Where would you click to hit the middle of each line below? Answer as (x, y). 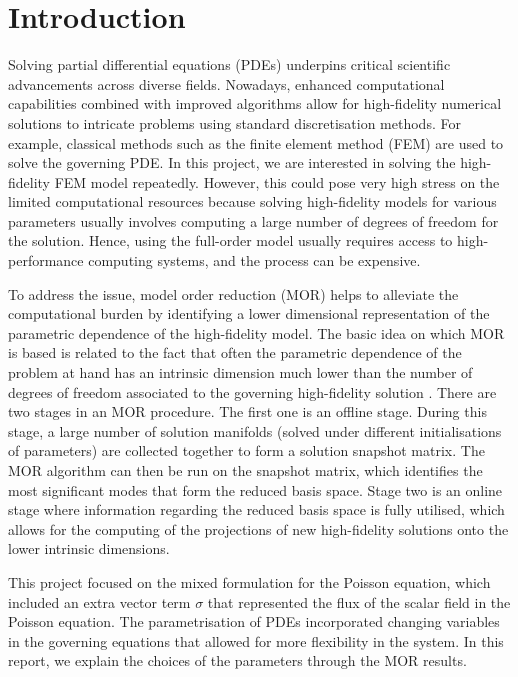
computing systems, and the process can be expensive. (254, 260)
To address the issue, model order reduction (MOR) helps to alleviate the (233, 293)
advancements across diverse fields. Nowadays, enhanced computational (226, 83)
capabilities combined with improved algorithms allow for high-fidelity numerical (255, 103)
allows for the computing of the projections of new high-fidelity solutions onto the (258, 528)
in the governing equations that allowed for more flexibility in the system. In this (256, 640)
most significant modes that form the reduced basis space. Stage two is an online (255, 489)
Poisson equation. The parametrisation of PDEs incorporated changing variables (254, 621)
